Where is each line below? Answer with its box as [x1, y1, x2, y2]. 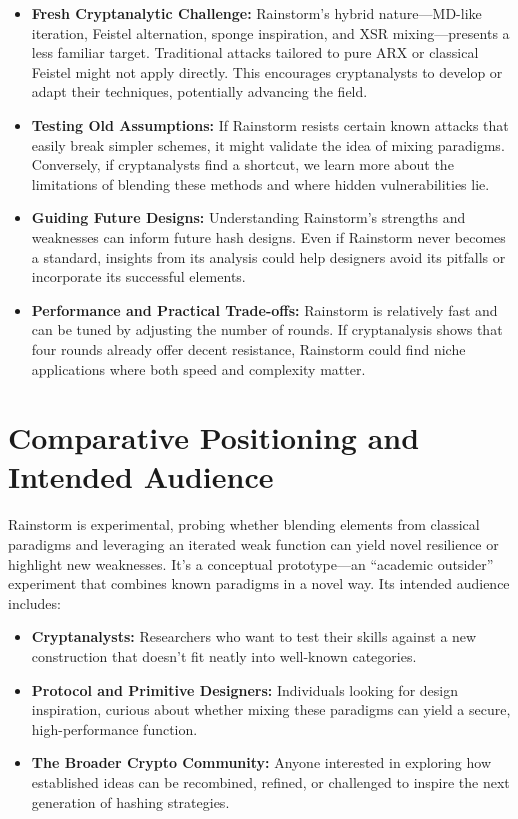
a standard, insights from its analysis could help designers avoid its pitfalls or [31, 246, 506, 267]
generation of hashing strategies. [31, 791, 230, 812]
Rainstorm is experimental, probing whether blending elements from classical [8, 514, 480, 535]
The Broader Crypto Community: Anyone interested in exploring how [31, 752, 491, 773]
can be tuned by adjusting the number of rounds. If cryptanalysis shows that [31, 319, 503, 340]
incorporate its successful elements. [31, 266, 246, 287]
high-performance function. [31, 718, 198, 739]
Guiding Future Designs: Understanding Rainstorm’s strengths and [31, 207, 466, 228]
